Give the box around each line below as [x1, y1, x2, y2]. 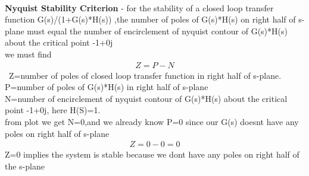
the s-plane [5, 159, 45, 172]
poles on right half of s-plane [5, 127, 110, 139]
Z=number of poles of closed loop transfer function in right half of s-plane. [8, 69, 282, 81]
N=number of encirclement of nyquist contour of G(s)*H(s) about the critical [5, 92, 288, 104]
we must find [5, 47, 52, 60]
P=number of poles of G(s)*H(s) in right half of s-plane [5, 81, 208, 93]
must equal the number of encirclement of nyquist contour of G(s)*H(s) [27, 24, 288, 37]
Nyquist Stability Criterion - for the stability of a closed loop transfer [5, 1, 274, 14]
